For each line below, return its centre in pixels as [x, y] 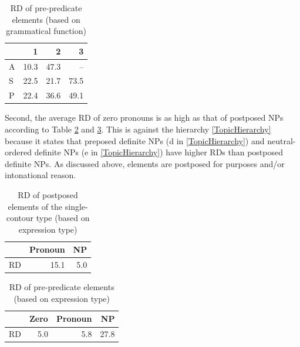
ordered [18, 152]
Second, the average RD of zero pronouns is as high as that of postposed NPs [144, 118]
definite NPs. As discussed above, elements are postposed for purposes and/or [145, 163]
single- [76, 206]
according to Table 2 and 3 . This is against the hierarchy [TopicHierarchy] [138, 129]
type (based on [63, 218]
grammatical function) [46, 31]
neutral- [282, 140]
